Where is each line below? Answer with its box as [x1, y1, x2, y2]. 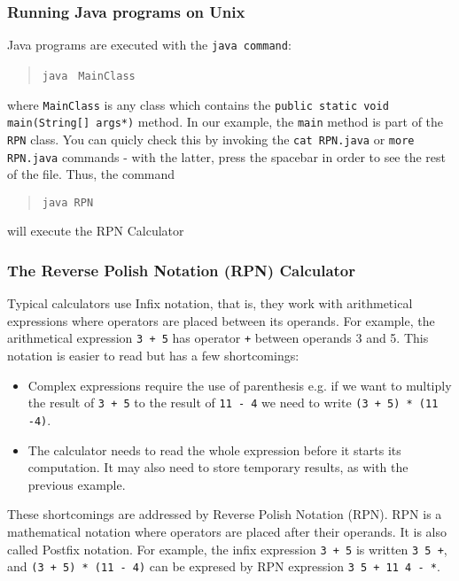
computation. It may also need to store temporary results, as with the [27, 458, 408, 476]
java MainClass [42, 69, 136, 82]
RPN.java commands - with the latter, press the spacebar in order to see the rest [7, 147, 447, 166]
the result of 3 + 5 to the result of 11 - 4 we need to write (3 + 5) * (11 [27, 393, 439, 412]
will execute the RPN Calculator [7, 221, 184, 240]
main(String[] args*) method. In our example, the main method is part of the [7, 112, 444, 131]
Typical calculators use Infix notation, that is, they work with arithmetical [7, 294, 413, 313]
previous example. [27, 475, 126, 493]
